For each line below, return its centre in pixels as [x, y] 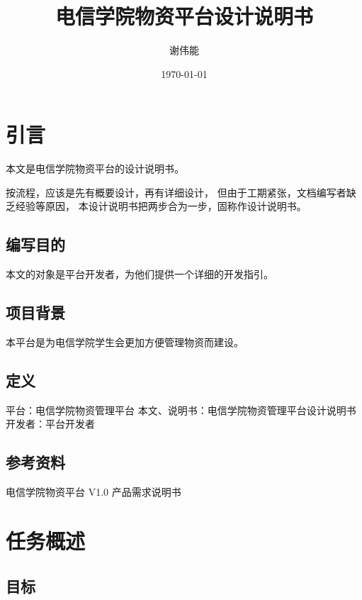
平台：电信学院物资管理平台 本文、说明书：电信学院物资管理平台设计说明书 [181, 410]
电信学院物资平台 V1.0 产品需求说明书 [94, 492]
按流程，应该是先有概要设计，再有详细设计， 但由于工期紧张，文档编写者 [176, 192]
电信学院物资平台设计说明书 [184, 16]
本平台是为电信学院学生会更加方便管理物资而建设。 [125, 342]
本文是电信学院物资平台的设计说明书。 [95, 168]
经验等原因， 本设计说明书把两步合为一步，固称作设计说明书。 [161, 206]
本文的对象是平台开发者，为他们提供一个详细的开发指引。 [140, 274]
